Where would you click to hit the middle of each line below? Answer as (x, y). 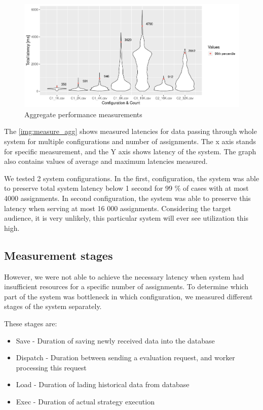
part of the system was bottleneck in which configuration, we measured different (128, 296)
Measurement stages (59, 255)
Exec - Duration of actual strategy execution (85, 401)
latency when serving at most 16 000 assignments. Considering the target (118, 208)
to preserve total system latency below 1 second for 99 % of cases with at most (126, 188)
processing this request (51, 367)
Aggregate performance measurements (83, 114)
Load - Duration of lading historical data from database (103, 384)
